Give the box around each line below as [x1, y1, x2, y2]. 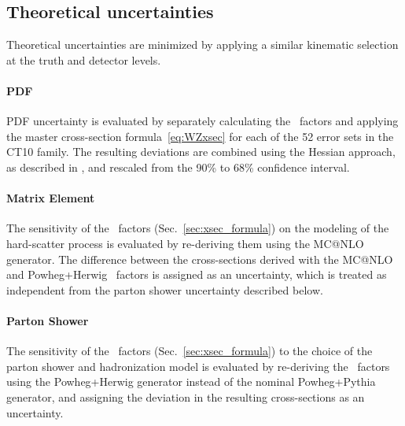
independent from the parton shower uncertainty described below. [6, 281, 323, 298]
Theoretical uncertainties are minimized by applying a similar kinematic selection [6, 36, 399, 53]
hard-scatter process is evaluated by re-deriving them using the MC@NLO [6, 235, 364, 251]
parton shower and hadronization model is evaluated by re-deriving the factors [6, 357, 390, 374]
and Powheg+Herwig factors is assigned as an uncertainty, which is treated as [6, 266, 387, 283]
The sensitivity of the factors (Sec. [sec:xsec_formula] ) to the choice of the [6, 343, 373, 359]
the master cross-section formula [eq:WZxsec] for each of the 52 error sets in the [6, 128, 394, 144]
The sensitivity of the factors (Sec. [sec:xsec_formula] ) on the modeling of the [6, 220, 389, 236]
